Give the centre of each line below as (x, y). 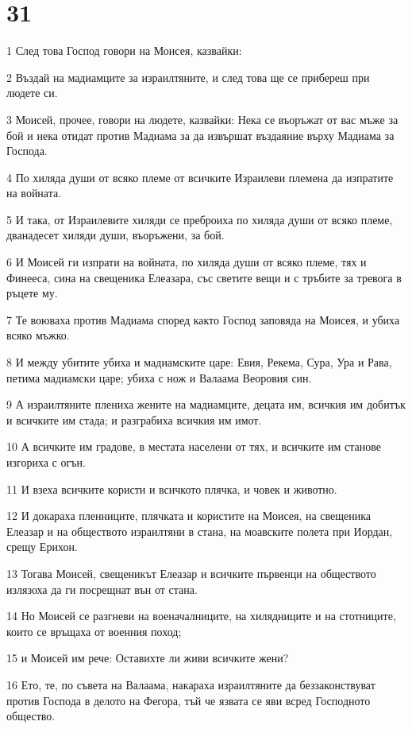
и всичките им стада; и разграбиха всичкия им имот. (134, 419)
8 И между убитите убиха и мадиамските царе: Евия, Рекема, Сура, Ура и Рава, (199, 362)
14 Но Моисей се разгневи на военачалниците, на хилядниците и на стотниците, (201, 616)
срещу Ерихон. (42, 547)
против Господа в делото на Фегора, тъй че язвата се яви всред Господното (189, 700)
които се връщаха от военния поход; (94, 631)
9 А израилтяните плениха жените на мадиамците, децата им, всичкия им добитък (206, 404)
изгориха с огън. (46, 462)
